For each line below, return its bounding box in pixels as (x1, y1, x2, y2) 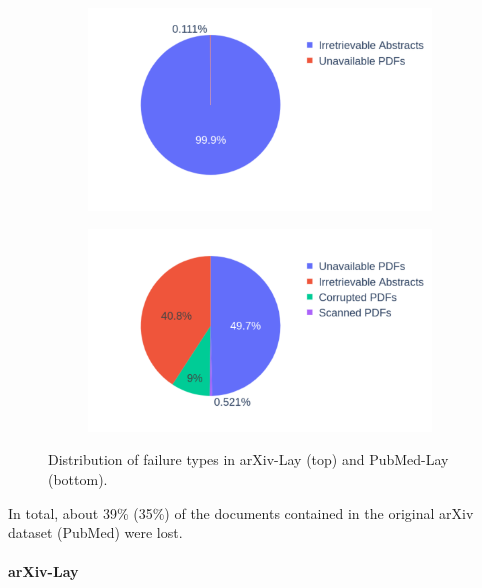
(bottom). (48, 468, 108, 489)
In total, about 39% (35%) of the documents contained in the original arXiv (8, 502, 474, 523)
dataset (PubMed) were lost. (8, 522, 183, 543)
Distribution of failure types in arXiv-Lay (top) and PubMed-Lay (48, 449, 449, 470)
